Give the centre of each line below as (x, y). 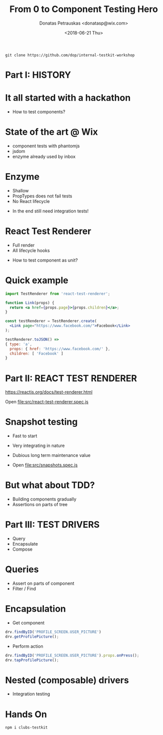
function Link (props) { (30, 303)
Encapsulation (36, 609)
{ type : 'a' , (19, 344)
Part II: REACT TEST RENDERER (71, 378)
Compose (22, 549)
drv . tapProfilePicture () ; (32, 660)
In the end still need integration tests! (50, 211)
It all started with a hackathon (68, 98)
